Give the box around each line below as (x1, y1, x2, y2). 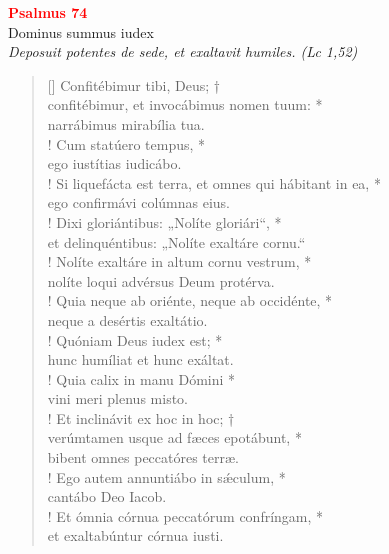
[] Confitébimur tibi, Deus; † (47, 74, 221, 95)
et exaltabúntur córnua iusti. (47, 525, 224, 546)
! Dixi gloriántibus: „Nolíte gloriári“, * (47, 211, 282, 232)
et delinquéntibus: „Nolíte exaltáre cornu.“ (47, 231, 306, 252)
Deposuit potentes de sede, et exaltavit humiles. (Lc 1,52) (8, 41, 358, 62)
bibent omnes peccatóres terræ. (47, 447, 239, 468)
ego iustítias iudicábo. (47, 153, 182, 174)
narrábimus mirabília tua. (47, 113, 205, 134)
